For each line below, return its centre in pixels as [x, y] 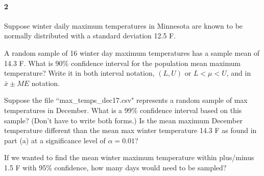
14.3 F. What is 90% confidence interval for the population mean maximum [123, 63]
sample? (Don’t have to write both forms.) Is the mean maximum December [123, 120]
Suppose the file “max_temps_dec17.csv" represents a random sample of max [126, 100]
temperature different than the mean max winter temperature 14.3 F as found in [130, 130]
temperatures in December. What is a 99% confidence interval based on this [123, 110]
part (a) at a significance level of [55, 140]
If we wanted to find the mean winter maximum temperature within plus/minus [129, 157]
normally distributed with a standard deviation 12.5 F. [90, 36]
